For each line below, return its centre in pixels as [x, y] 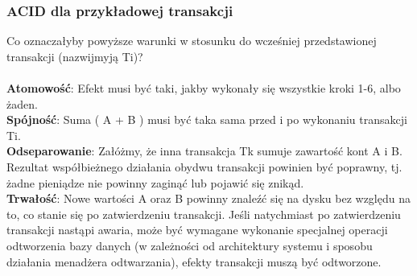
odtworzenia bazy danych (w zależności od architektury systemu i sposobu [190, 245]
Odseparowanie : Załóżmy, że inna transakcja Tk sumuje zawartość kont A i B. [204, 151]
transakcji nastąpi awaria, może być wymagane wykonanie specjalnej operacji [197, 230]
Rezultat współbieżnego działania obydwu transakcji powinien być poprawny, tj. [204, 166]
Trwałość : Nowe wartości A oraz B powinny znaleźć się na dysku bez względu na [208, 198]
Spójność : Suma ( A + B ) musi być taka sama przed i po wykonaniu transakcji [207, 119]
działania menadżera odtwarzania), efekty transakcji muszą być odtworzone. [194, 261]
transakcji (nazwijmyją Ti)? [75, 56]
